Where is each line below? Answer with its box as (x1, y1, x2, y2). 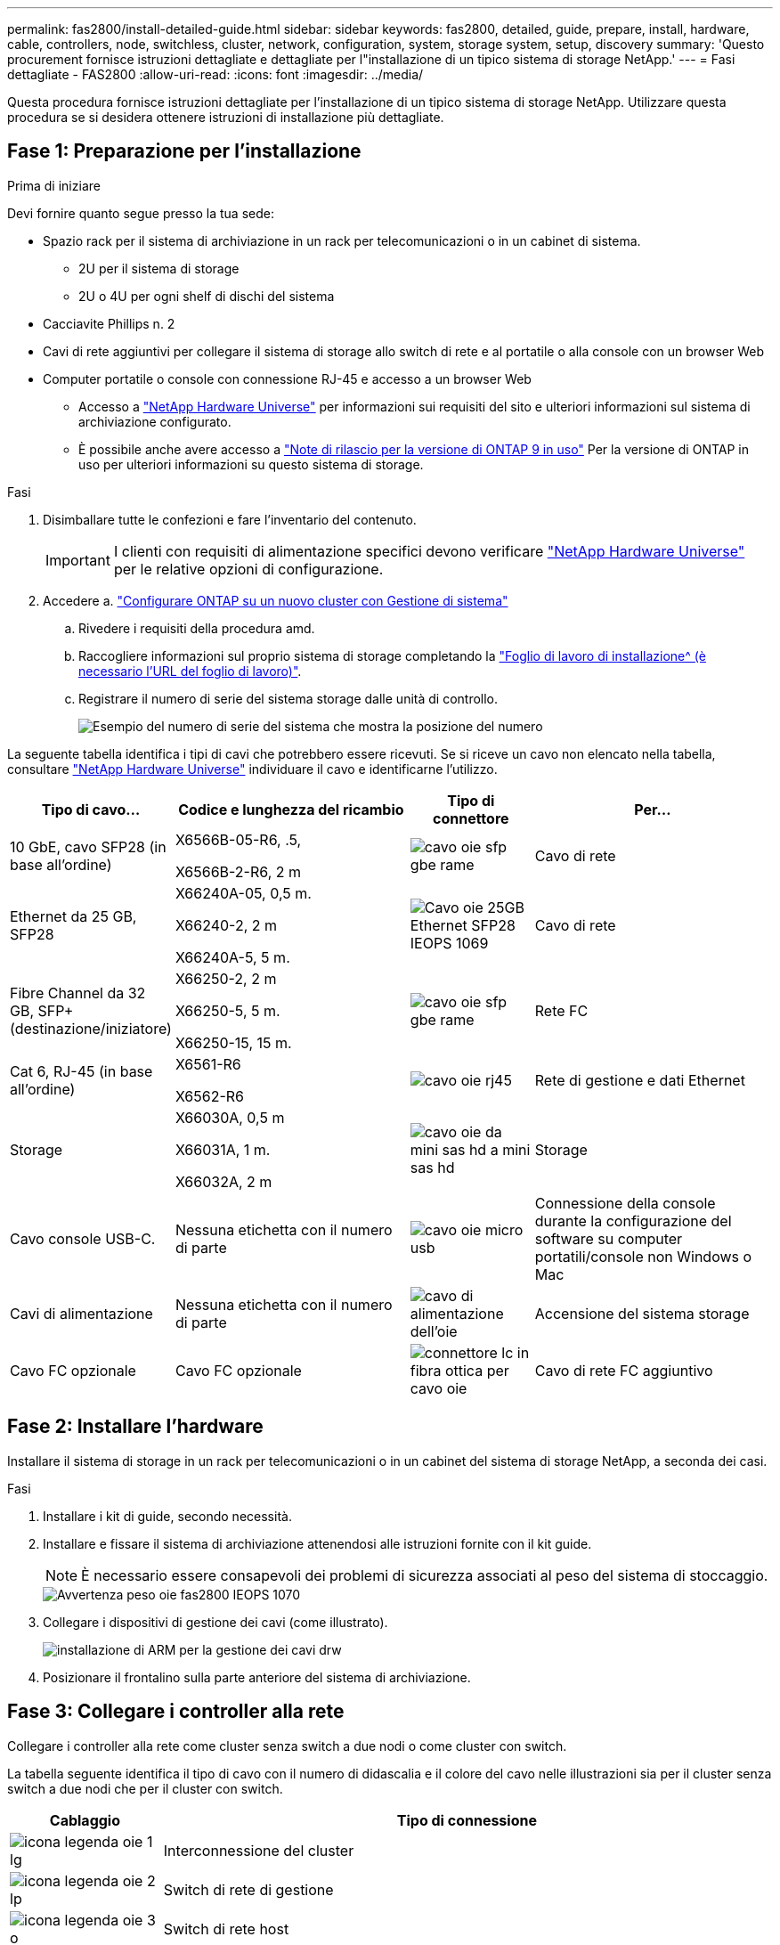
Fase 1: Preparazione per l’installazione (7, 140, 362, 163)
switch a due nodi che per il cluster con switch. (7, 1780, 283, 1796)
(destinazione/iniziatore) (10, 1019, 172, 1038)
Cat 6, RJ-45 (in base (10, 1062, 153, 1080)
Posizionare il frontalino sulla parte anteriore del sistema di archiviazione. (43, 1669, 471, 1685)
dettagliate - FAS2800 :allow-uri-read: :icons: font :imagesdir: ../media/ (7, 67, 424, 82)
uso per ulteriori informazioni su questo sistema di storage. (78, 456, 424, 472)
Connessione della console (534, 1193, 716, 1212)
